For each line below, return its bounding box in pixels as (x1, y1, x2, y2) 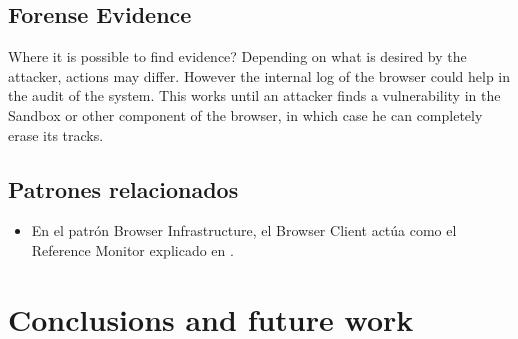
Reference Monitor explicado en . (31, 239, 234, 260)
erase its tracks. (8, 124, 104, 145)
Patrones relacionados (8, 173, 239, 204)
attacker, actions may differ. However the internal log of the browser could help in (8, 65, 511, 86)
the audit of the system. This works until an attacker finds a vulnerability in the (8, 85, 501, 106)
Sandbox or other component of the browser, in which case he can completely (8, 104, 483, 125)
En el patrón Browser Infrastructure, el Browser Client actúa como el (31, 220, 457, 241)
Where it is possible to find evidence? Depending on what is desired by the (8, 46, 467, 67)
